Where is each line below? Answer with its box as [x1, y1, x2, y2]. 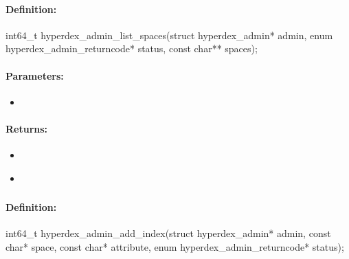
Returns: [5, 121, 48, 135]
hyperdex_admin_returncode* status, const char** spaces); [5, 41, 258, 56]
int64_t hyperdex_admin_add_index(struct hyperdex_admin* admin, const [5, 226, 331, 240]
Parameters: [5, 68, 64, 82]
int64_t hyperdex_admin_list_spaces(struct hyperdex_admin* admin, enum [5, 27, 333, 42]
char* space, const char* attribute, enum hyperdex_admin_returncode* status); [5, 240, 344, 254]
